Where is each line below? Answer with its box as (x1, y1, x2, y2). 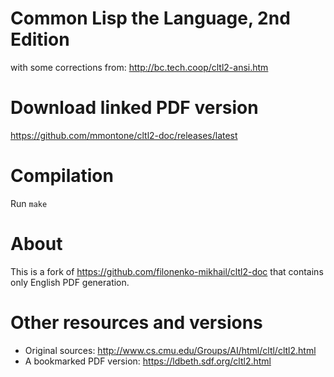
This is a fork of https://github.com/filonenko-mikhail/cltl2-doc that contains (10, 265, 324, 277)
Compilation (10, 165, 114, 187)
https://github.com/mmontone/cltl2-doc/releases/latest (10, 129, 238, 141)
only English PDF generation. (10, 276, 130, 288)
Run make (10, 197, 48, 209)
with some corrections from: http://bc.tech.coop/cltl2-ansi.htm (10, 61, 269, 73)
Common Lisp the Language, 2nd (10, 7, 291, 30)
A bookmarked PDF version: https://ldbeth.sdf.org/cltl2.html (24, 355, 272, 367)
